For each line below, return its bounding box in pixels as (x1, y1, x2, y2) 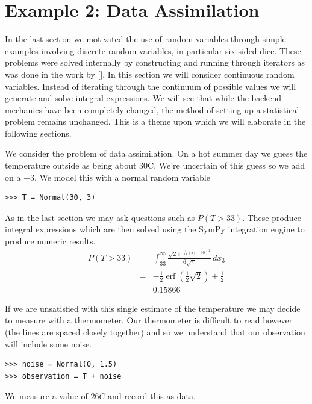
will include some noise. (5, 337, 92, 350)
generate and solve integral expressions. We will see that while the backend (5, 92, 281, 104)
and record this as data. (108, 390, 196, 402)
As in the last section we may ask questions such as (5, 211, 195, 223)
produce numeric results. (5, 235, 96, 247)
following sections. (5, 126, 72, 139)
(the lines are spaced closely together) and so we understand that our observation (5, 325, 305, 338)
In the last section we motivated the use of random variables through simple (5, 33, 286, 45)
